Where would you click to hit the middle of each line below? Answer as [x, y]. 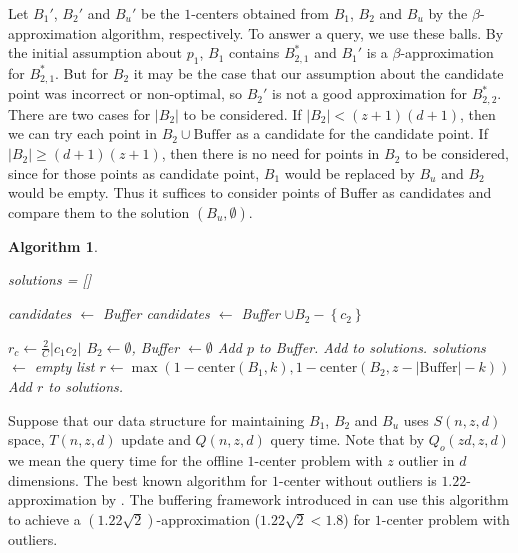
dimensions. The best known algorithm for [138, 479]
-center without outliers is [357, 479]
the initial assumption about [95, 52]
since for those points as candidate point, [134, 172]
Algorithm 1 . [53, 245]
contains [254, 52]
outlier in [426, 460]
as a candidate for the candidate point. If [362, 133]
